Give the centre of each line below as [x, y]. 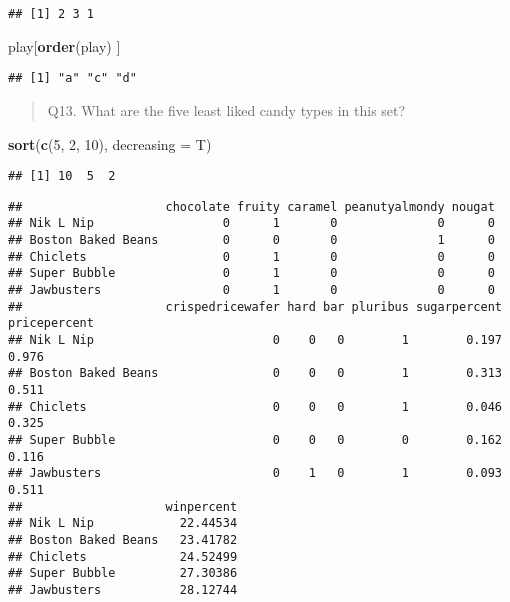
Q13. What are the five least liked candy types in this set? [226, 109]
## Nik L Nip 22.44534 [123, 523]
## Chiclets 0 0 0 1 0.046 [255, 406]
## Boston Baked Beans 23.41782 [123, 539]
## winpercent [123, 506]
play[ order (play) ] [64, 45]
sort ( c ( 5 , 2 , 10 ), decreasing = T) [110, 143]
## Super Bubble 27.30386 [123, 573]
